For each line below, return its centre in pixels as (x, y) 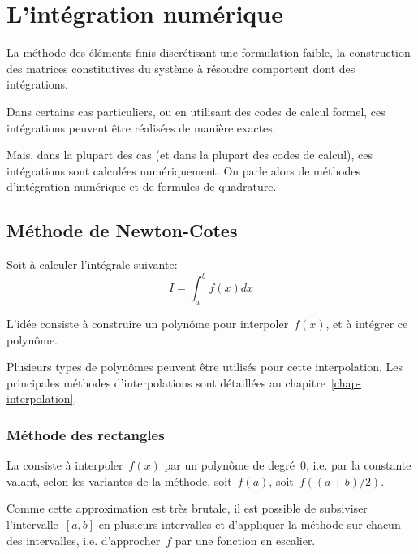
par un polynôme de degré (229, 465)
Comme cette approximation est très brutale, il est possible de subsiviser (187, 508)
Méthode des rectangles (86, 434)
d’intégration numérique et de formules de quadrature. (142, 186)
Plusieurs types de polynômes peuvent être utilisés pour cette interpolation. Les (205, 367)
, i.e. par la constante (358, 465)
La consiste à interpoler (65, 465)
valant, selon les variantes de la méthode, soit (119, 480)
